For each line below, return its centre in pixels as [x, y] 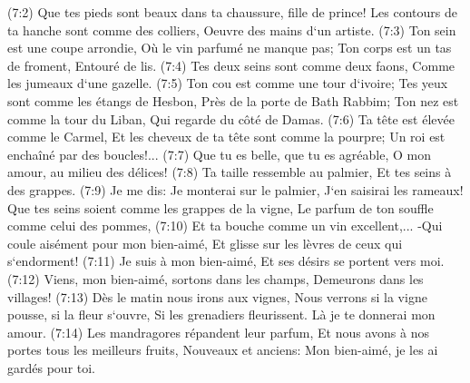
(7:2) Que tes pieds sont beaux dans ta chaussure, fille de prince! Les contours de [232, 12]
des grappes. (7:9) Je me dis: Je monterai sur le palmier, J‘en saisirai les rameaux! [235, 189]
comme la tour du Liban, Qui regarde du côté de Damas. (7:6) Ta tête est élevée [231, 118]
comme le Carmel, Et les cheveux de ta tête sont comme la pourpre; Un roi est [226, 137]
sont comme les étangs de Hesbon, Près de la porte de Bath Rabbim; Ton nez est [233, 100]
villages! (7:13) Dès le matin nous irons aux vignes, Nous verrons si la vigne [217, 296]
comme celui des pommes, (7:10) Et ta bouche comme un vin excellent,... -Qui [225, 226]
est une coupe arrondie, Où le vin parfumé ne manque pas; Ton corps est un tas [230, 48]
